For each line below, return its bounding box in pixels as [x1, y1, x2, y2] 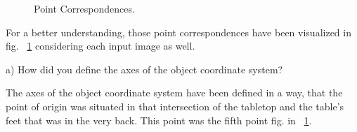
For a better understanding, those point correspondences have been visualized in [6, 24, 351, 39]
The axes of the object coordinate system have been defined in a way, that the [6, 85, 343, 100]
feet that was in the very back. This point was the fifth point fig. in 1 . [6, 112, 312, 127]
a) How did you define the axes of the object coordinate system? [6, 61, 283, 76]
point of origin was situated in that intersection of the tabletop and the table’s [6, 98, 344, 113]
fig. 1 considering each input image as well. [6, 38, 195, 53]
